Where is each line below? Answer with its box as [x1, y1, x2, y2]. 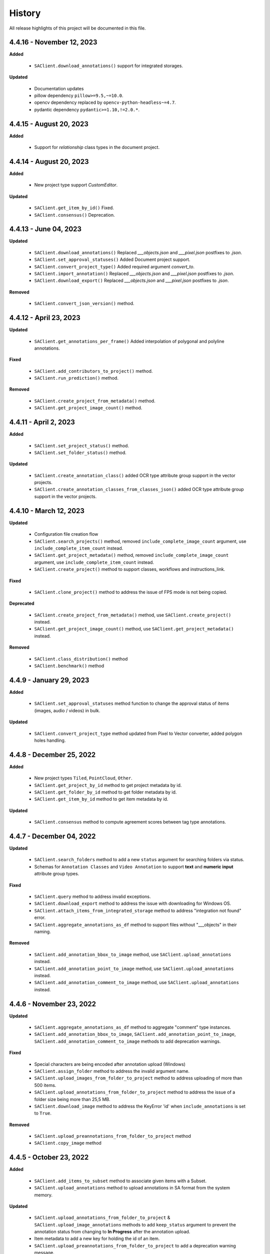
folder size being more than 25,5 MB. [34, 1096, 110, 1102]
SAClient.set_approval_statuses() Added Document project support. [34, 256, 190, 263]
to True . [34, 1110, 52, 1116]
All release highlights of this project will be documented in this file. [9, 25, 146, 31]
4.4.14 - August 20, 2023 [9, 157, 89, 166]
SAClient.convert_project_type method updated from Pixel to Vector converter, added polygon [34, 730, 242, 736]
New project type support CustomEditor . [34, 182, 118, 188]
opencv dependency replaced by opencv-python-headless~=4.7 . [34, 99, 176, 105]
